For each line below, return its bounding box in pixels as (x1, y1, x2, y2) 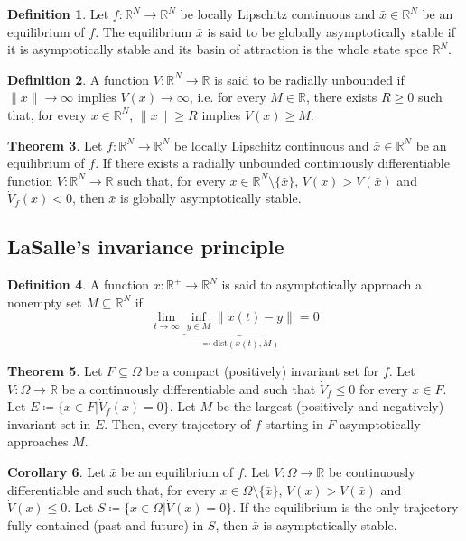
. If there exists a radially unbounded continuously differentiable (95, 153, 450, 172)
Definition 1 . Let (7, 5, 109, 23)
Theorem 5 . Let (7, 362, 103, 381)
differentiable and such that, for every (7, 480, 216, 499)
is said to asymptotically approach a (221, 275, 422, 294)
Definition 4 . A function (7, 275, 150, 294)
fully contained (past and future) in (7, 515, 204, 534)
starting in (265, 414, 323, 433)
